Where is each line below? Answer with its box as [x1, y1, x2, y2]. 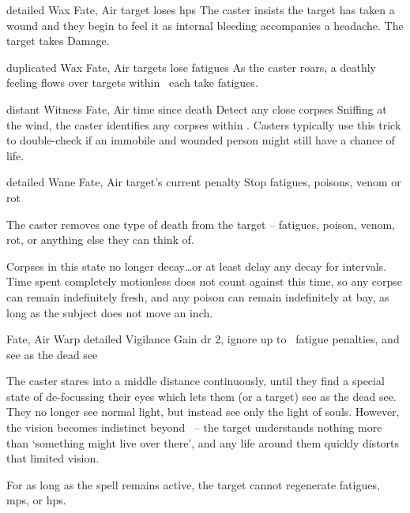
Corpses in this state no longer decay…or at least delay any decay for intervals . [6, 257, 386, 274]
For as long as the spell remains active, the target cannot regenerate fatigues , [6, 476, 380, 492]
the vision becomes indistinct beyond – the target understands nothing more [6, 419, 382, 436]
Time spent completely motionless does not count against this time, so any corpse [6, 273, 403, 290]
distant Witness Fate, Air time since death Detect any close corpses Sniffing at [6, 100, 387, 117]
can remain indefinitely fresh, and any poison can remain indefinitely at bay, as [6, 288, 389, 305]
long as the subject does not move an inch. [6, 304, 213, 320]
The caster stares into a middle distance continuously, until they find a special [6, 373, 385, 389]
